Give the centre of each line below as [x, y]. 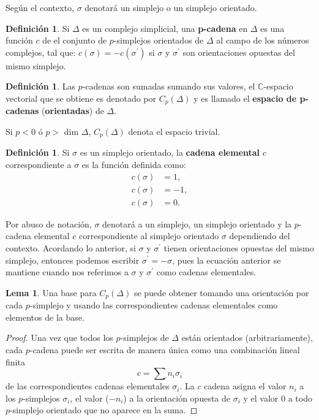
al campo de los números [263, 40]
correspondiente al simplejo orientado [149, 236]
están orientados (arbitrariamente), [247, 338]
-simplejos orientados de [159, 40]
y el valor [261, 398]
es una [272, 28]
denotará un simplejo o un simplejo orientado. [171, 7]
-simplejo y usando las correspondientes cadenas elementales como [154, 305]
